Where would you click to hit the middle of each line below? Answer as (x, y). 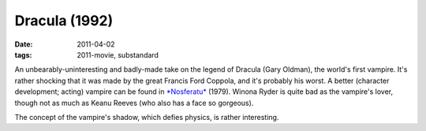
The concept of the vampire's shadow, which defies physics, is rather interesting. (147, 117)
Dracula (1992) (64, 21)
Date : (24, 44)
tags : (23, 54)
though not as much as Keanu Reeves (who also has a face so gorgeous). (134, 103)
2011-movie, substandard (118, 54)
